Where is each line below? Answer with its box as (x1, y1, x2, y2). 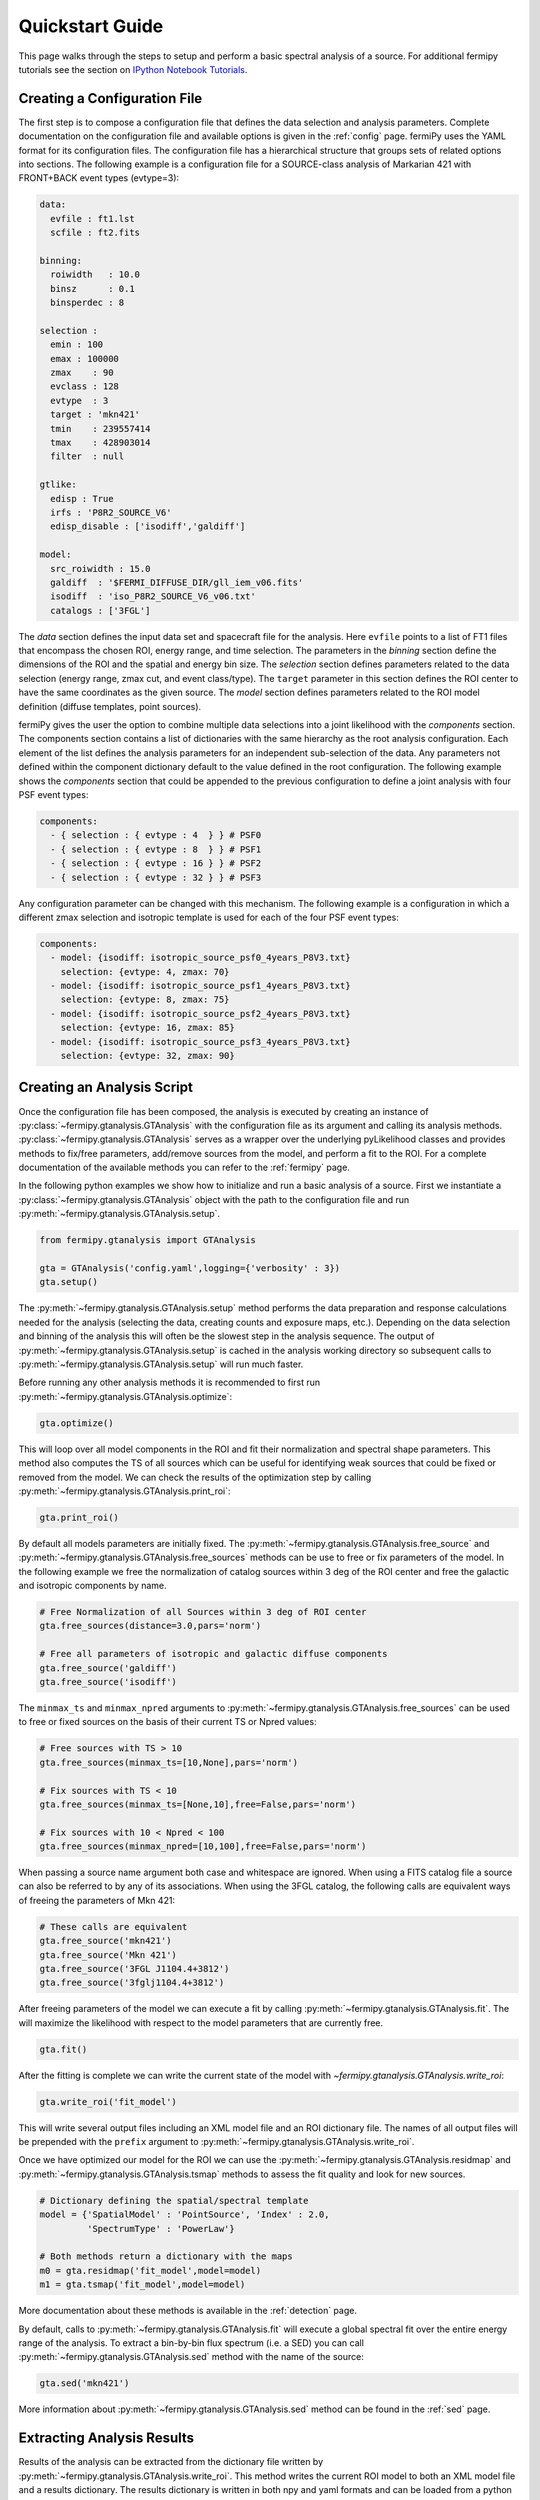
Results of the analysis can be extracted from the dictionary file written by (18, 2456, 324, 2468)
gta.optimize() (39, 1417, 114, 1429)
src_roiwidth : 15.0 (50, 563, 151, 574)
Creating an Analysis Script (18, 1079, 194, 1096)
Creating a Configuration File (18, 90, 203, 107)
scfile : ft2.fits (50, 227, 140, 239)
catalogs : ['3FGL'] (50, 605, 151, 616)
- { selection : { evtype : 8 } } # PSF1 (50, 843, 262, 855)
